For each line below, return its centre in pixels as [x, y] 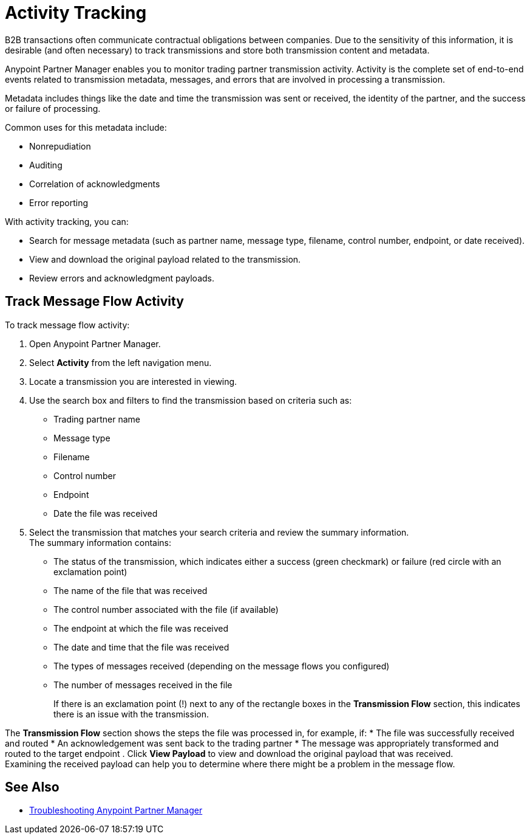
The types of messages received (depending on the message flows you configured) [222, 666]
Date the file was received [106, 513]
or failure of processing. [53, 108]
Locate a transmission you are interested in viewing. [133, 381]
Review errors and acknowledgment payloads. [122, 278]
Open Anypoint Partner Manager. [95, 344]
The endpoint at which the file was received [141, 628]
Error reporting [59, 202]
